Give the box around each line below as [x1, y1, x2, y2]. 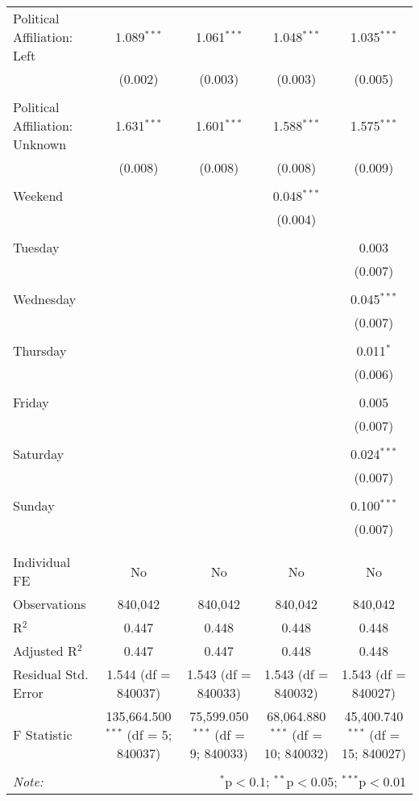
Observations [13, 594, 86, 613]
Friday [13, 393, 49, 411]
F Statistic [13, 725, 73, 744]
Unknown [13, 135, 67, 153]
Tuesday [13, 238, 60, 257]
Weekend [13, 186, 64, 205]
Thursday [13, 341, 67, 360]
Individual [13, 553, 71, 571]
